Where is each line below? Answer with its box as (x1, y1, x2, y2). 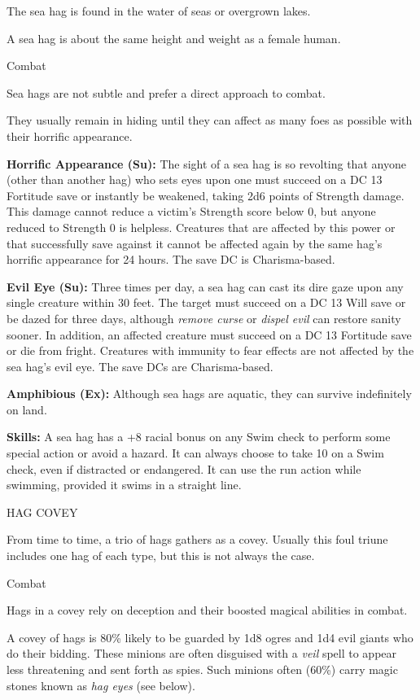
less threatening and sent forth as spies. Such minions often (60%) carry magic (7, 661, 398, 677)
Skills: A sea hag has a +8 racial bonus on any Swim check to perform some (7, 428, 391, 445)
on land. (7, 400, 47, 418)
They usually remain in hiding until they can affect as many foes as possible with (7, 112, 413, 129)
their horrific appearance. (7, 127, 133, 144)
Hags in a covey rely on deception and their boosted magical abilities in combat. (7, 602, 408, 619)
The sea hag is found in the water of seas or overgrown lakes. (7, 2, 311, 19)
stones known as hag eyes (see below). (7, 676, 195, 693)
